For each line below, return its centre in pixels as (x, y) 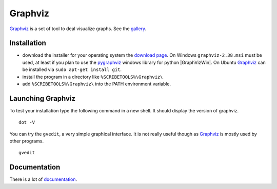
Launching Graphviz (43, 98)
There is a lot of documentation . (43, 179)
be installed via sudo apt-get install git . (72, 69)
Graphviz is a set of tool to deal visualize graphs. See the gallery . (78, 29)
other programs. (27, 141)
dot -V (27, 122)
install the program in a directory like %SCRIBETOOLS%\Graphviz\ (93, 77)
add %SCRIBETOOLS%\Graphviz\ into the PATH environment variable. (97, 84)
